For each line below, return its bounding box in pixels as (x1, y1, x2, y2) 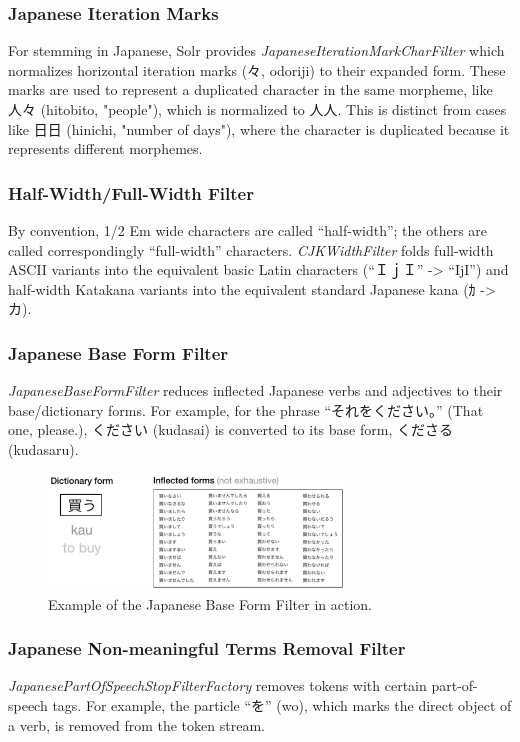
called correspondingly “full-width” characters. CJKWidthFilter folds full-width (8, 239, 494, 260)
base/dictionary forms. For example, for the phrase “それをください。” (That (8, 399, 484, 420)
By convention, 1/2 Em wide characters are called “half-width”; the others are (8, 220, 488, 240)
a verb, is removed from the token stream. (8, 714, 265, 735)
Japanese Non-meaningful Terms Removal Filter (8, 636, 406, 661)
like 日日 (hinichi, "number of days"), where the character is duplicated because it (8, 118, 510, 139)
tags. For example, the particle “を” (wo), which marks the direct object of (52, 695, 512, 716)
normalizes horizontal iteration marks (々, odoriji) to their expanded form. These (8, 59, 506, 80)
